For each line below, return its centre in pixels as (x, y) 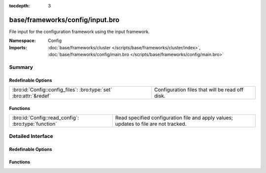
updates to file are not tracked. (151, 124)
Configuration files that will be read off (199, 90)
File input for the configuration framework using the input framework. (79, 32)
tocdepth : (19, 6)
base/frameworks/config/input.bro (64, 20)
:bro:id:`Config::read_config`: (45, 118)
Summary (21, 67)
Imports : (18, 47)
